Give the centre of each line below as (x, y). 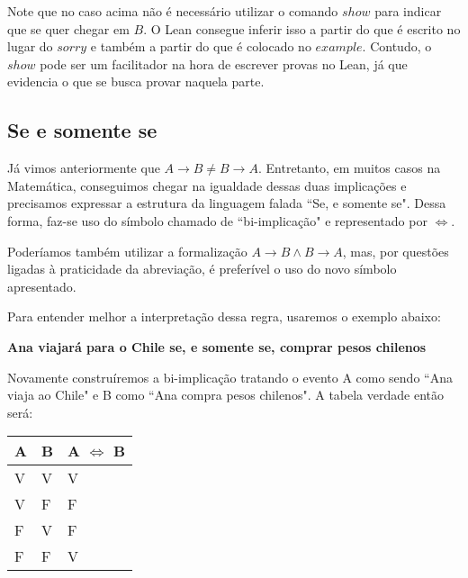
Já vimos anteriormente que (84, 168)
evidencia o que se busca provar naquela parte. (136, 81)
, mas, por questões (396, 251)
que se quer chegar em (68, 28)
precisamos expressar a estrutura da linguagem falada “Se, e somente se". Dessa (227, 203)
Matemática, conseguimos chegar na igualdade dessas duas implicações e (207, 185)
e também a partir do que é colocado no (201, 46)
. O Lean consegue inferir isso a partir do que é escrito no (302, 28)
